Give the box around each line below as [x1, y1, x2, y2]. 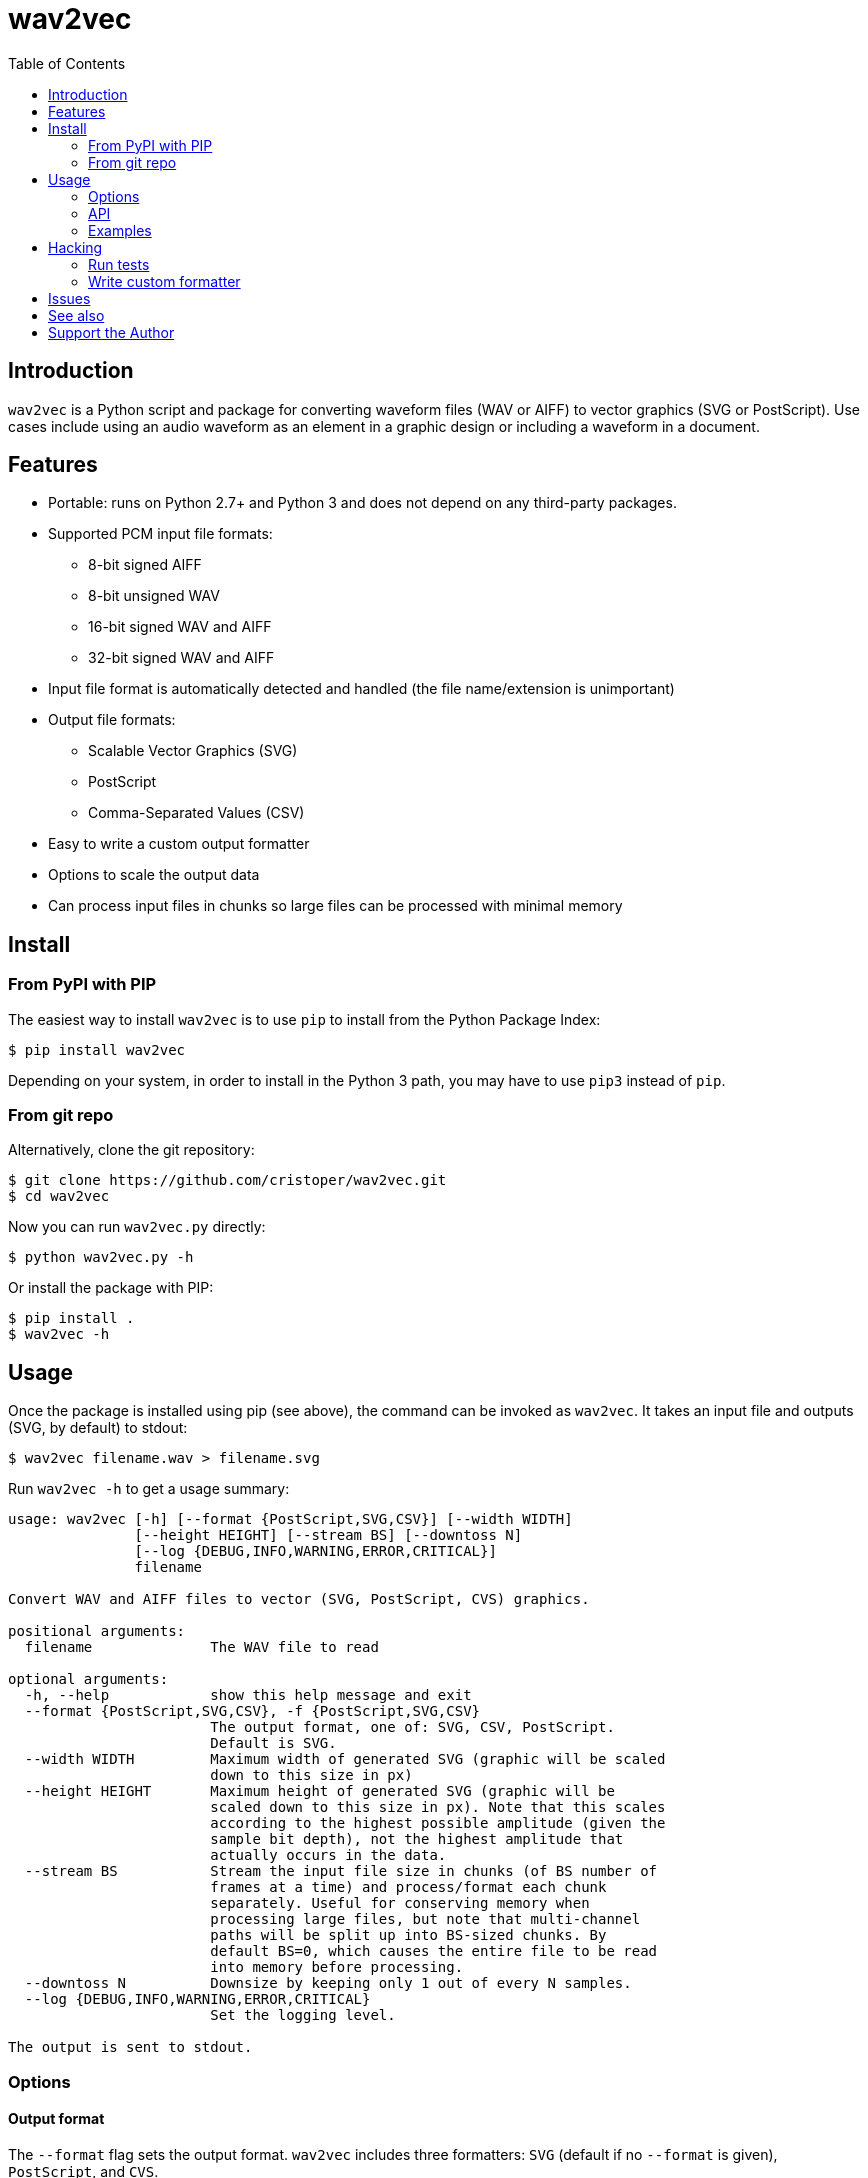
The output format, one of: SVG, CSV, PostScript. [210, 1719, 615, 1736]
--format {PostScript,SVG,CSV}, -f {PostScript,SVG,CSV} [24, 1703, 481, 1720]
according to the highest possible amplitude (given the [210, 1815, 666, 1832]
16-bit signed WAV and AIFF [88, 618, 272, 636]
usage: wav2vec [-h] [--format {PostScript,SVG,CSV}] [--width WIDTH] [8, 1511, 573, 1528]
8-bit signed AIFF [88, 556, 202, 574]
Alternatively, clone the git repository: [8, 1141, 255, 1159]
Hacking [48, 238, 103, 256]
